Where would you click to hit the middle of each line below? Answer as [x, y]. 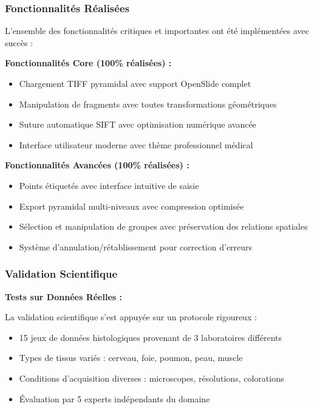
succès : [19, 42]
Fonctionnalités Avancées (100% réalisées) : [97, 165]
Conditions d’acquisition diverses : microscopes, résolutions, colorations [152, 378]
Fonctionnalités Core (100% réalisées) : [88, 63]
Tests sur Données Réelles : [63, 296]
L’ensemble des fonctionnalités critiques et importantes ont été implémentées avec [157, 31]
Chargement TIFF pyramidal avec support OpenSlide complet [135, 83]
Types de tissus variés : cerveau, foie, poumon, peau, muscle [131, 358]
